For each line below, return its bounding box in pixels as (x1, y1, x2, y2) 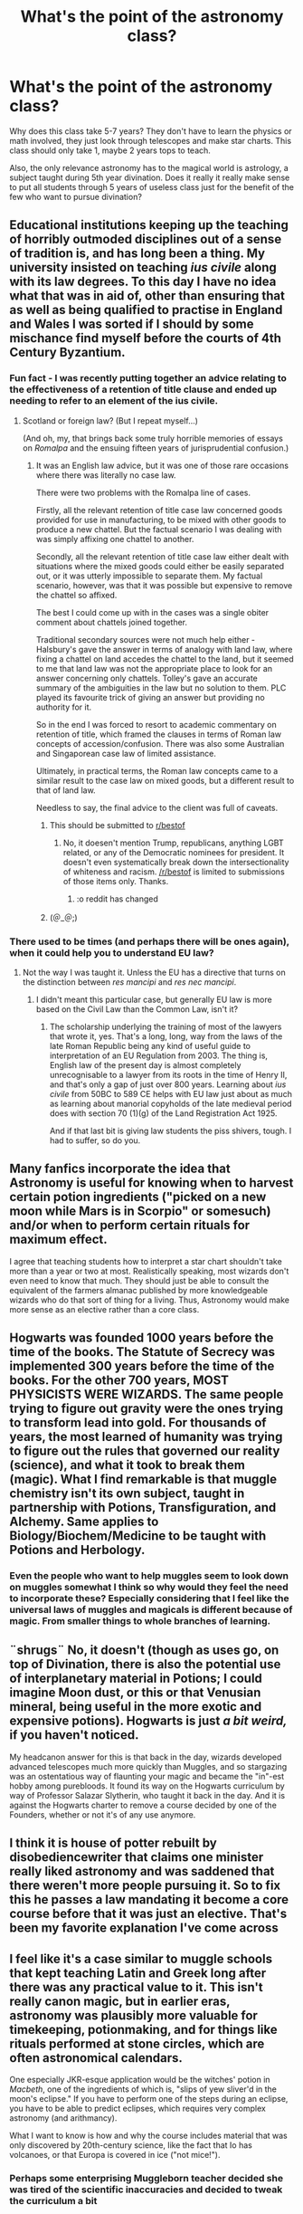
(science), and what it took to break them (9, 1457, 246, 1473)
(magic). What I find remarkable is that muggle (9, 1472, 278, 1487)
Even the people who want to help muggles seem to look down (9, 1570, 289, 1582)
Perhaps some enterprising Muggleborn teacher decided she (9, 2171, 283, 2184)
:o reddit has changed (76, 893, 158, 904)
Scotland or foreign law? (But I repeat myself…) (22, 415, 199, 426)
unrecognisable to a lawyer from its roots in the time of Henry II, (49, 1069, 288, 1080)
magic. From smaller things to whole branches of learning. (9, 1615, 271, 1627)
